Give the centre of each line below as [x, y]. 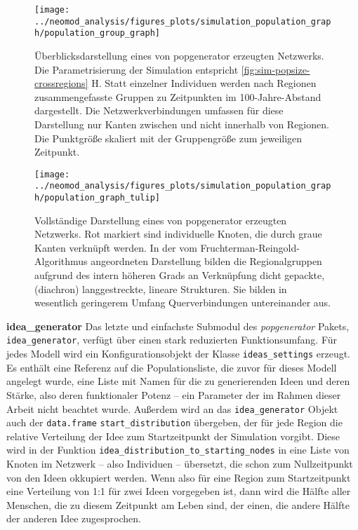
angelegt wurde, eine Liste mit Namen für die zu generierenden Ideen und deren [178, 381]
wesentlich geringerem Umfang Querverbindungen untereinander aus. [183, 303]
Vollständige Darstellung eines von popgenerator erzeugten [161, 220]
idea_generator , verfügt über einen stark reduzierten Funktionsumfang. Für [172, 340]
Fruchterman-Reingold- [250, 247]
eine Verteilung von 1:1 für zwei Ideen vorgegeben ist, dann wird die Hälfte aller [179, 491]
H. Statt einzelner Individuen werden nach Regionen [204, 83]
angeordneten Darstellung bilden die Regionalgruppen [206, 261]
